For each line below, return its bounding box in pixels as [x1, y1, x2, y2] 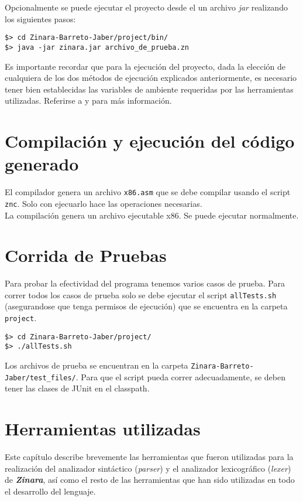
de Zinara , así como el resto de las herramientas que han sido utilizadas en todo [5, 473, 295, 486]
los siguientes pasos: [5, 12, 76, 25]
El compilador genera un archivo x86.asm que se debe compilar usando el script [5, 186, 291, 198]
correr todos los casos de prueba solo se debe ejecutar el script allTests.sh [5, 288, 277, 301]
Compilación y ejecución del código [5, 129, 295, 153]
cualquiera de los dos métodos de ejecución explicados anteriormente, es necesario [5, 71, 297, 84]
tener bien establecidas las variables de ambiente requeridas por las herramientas [5, 83, 294, 95]
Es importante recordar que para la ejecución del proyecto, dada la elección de [5, 60, 285, 72]
